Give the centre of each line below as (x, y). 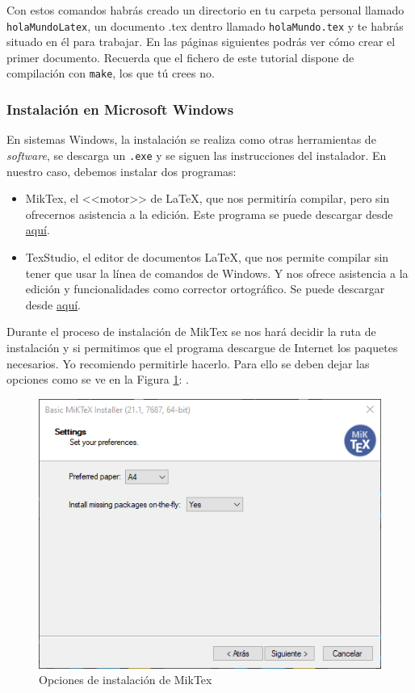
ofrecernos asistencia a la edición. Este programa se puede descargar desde (209, 214)
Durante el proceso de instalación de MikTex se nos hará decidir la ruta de (191, 332)
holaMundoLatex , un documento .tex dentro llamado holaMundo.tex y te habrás (205, 25)
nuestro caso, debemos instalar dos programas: (122, 171)
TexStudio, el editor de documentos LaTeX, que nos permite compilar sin (207, 256)
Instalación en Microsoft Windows (120, 109)
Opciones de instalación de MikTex (126, 680)
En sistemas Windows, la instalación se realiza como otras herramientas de (191, 139)
